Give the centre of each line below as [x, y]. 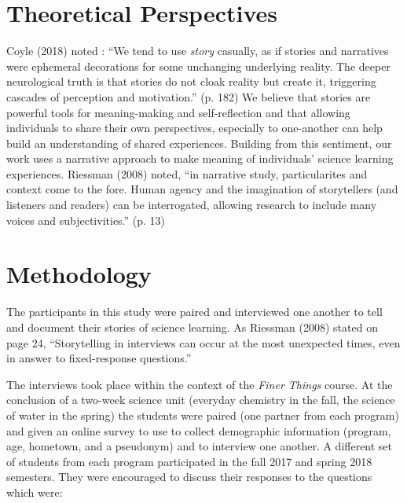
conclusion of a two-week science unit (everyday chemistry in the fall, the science [201, 400]
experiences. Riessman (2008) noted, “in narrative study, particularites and [187, 173]
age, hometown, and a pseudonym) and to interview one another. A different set [200, 446]
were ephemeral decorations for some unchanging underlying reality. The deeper [198, 66]
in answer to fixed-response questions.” [99, 358]
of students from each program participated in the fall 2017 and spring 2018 [189, 461]
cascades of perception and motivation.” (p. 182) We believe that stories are [189, 96]
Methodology [79, 274]
